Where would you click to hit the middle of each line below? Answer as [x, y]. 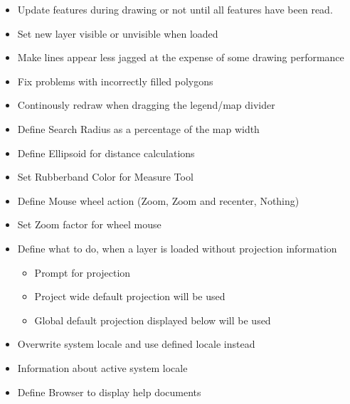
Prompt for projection [83, 272]
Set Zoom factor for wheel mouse [89, 224]
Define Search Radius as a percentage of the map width [138, 128]
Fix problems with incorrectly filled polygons [115, 81]
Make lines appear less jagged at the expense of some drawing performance [181, 57]
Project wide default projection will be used [130, 296]
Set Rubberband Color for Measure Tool [105, 177]
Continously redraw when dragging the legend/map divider [146, 105]
